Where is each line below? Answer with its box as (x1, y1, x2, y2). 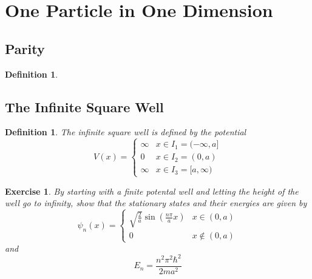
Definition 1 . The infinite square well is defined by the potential (5, 126, 246, 138)
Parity (5, 39, 45, 58)
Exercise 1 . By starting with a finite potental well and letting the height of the (5, 184, 299, 197)
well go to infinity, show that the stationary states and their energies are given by (5, 197, 307, 209)
